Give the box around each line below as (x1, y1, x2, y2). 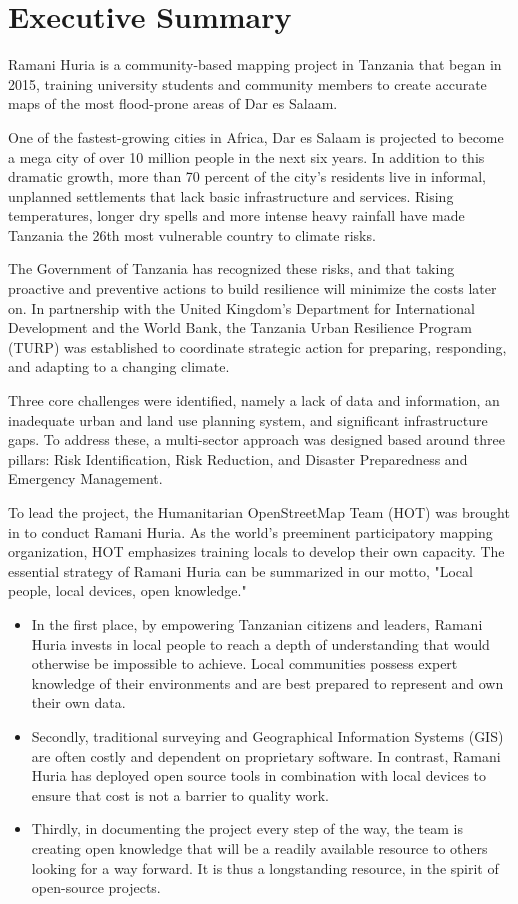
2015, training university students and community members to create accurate (8, 73, 487, 94)
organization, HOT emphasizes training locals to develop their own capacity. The (8, 541, 505, 562)
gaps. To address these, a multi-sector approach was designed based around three (8, 429, 505, 450)
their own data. (31, 692, 126, 713)
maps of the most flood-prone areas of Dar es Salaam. (8, 93, 338, 114)
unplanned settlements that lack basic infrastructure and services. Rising (8, 185, 454, 206)
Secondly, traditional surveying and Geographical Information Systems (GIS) (31, 725, 504, 746)
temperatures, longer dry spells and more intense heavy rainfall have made (8, 205, 465, 226)
